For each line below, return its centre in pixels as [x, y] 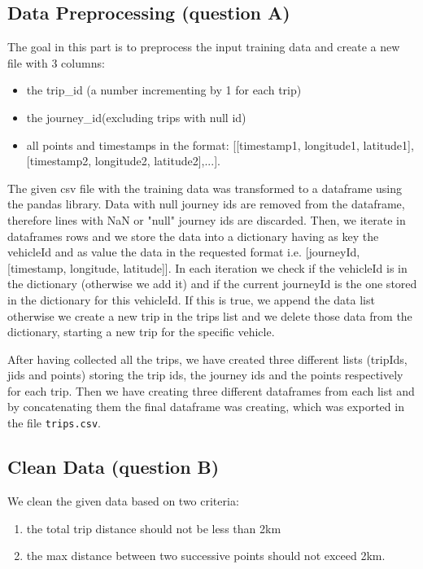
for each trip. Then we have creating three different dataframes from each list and [211, 390]
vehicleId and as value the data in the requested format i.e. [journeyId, [184, 252]
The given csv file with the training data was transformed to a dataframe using [205, 188]
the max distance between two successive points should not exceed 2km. [206, 556]
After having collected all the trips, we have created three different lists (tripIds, [207, 359]
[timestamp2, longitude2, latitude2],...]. [123, 161]
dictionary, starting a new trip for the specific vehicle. [141, 332]
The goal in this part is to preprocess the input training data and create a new [204, 47]
